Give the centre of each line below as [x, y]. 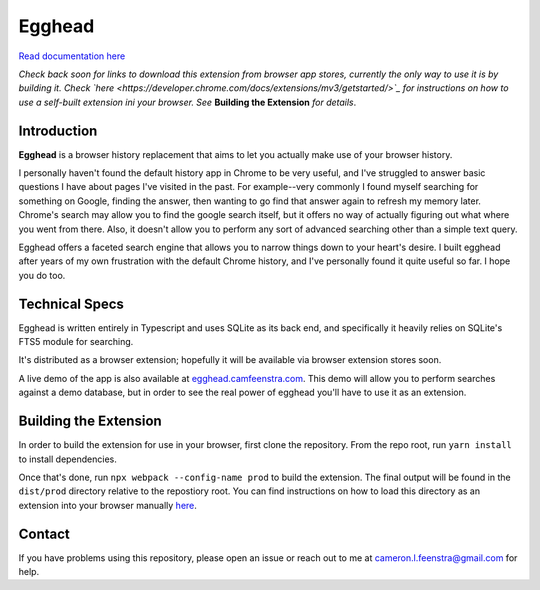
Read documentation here [72, 56]
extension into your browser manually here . [107, 505]
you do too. [42, 275]
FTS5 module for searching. [76, 342]
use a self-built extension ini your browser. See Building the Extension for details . [187, 102]
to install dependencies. [67, 459]
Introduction [58, 130]
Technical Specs [71, 303]
